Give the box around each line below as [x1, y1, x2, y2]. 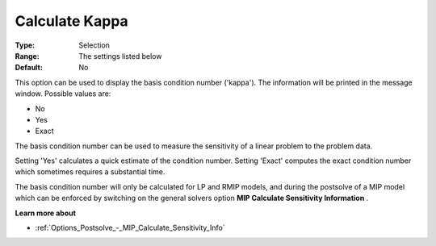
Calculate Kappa [15, 12, 128, 30]
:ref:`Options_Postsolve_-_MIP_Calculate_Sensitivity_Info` [35, 223, 225, 233]
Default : [15, 63, 44, 73]
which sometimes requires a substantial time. [15, 167, 166, 177]
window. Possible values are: [15, 89, 111, 98]
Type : [15, 40, 36, 50]
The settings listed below [78, 51, 162, 60]
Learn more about [15, 208, 77, 218]
